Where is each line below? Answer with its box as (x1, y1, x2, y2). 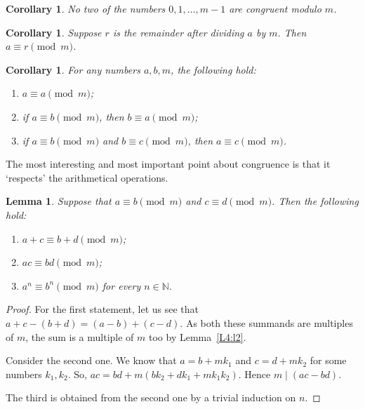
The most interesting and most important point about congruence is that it (6, 156, 331, 171)
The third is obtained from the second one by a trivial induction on (6, 390, 296, 405)
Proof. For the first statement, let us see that (6, 302, 199, 316)
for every (102, 278, 141, 293)
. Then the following (272, 194, 359, 208)
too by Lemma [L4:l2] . (149, 329, 246, 344)
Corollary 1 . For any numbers (6, 62, 140, 76)
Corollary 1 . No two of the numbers (6, 1, 166, 15)
